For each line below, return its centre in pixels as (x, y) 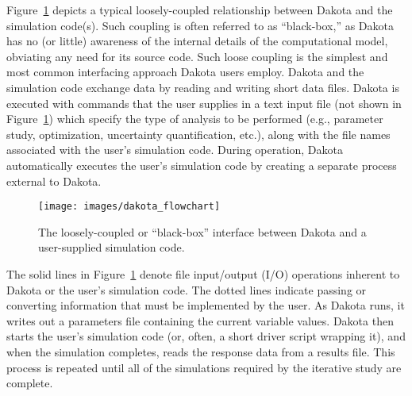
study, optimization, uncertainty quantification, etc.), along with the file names (198, 134)
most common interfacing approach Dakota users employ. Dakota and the (185, 72)
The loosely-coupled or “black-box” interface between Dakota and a (202, 231)
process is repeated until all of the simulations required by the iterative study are (204, 367)
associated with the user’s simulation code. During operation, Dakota (175, 150)
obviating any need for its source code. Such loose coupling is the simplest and (197, 56)
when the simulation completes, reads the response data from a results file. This (201, 351)
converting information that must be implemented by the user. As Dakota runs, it (206, 305)
